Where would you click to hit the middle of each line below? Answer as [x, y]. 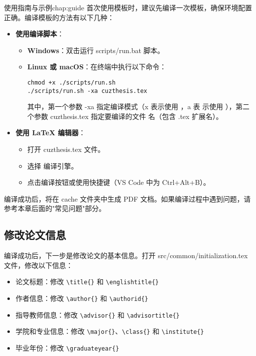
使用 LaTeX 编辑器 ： [50, 133]
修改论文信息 [35, 235]
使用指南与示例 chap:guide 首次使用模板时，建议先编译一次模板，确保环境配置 [128, 7]
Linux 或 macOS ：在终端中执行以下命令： [97, 67]
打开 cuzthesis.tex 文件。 [66, 149]
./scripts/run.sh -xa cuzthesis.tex [87, 91]
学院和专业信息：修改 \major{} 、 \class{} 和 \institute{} [110, 331]
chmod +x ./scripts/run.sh [71, 82]
